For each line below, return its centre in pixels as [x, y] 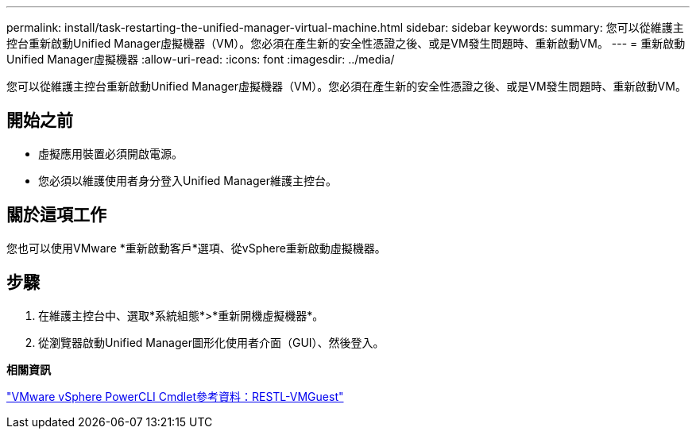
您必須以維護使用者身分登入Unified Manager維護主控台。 [188, 180]
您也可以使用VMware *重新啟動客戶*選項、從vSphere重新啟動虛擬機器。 [196, 248]
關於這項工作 [56, 215]
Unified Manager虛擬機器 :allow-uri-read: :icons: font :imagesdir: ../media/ [201, 59]
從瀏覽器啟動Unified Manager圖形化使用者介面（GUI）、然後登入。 [211, 342]
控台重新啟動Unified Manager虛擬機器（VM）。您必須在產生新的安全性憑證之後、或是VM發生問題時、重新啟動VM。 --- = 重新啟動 [346, 43]
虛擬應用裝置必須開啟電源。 [110, 153]
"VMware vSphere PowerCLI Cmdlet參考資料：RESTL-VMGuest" [175, 396]
